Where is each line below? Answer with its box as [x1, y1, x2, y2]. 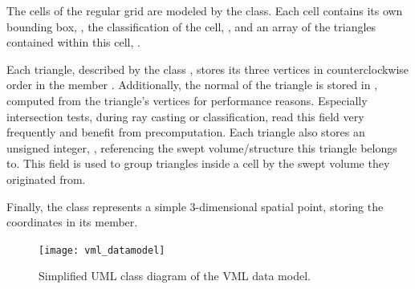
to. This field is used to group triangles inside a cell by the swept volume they [6, 155, 390, 172]
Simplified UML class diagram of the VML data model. [39, 267, 311, 284]
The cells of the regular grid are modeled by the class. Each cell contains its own [6, 2, 403, 18]
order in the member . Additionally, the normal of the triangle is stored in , [6, 76, 378, 93]
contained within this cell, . [6, 34, 140, 51]
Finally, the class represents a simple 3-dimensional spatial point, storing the [6, 197, 384, 214]
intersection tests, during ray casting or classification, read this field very [6, 108, 364, 124]
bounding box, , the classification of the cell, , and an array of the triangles [6, 18, 376, 35]
